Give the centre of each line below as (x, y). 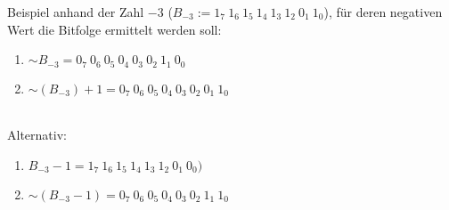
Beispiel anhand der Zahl (76, 12)
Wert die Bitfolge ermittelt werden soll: (114, 29)
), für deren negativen (383, 12)
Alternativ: (37, 135)
